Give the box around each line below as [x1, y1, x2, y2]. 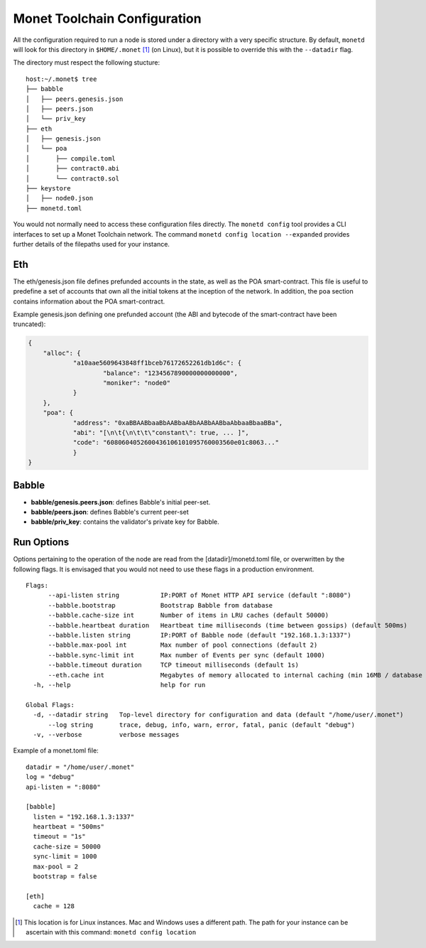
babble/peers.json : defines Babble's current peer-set [31, 508, 189, 516]
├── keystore [26, 185, 71, 193]
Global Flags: [26, 701, 75, 709]
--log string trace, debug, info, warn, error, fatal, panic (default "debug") [48, 721, 355, 728]
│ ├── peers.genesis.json [26, 95, 124, 103]
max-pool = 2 [33, 862, 79, 871]
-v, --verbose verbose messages [33, 731, 180, 738]
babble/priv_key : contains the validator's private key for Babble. [31, 517, 219, 526]
